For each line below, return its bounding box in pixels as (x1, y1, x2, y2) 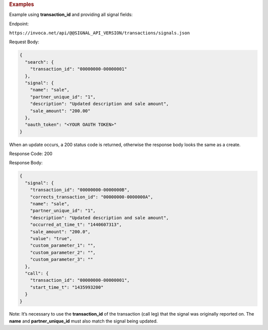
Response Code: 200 (9, 151, 53, 157)
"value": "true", (30, 236, 72, 241)
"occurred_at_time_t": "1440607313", (30, 222, 122, 228)
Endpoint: (9, 20, 29, 27)
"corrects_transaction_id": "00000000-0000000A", (30, 194, 153, 200)
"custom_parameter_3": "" (30, 256, 93, 262)
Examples (9, 1, 34, 7)
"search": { (25, 59, 54, 65)
